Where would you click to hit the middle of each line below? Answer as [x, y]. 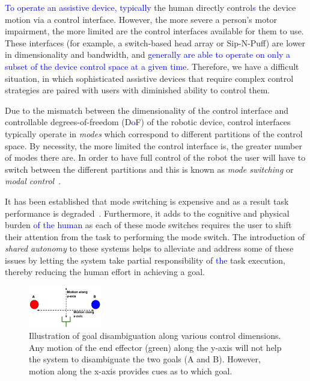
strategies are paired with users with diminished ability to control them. [138, 90]
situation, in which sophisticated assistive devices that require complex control [149, 78]
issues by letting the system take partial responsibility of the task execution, [145, 260]
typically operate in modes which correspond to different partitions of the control [154, 133]
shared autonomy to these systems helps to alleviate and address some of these [149, 248]
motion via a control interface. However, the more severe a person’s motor [141, 19]
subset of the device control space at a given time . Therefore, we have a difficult [152, 66]
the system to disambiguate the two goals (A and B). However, [145, 359]
